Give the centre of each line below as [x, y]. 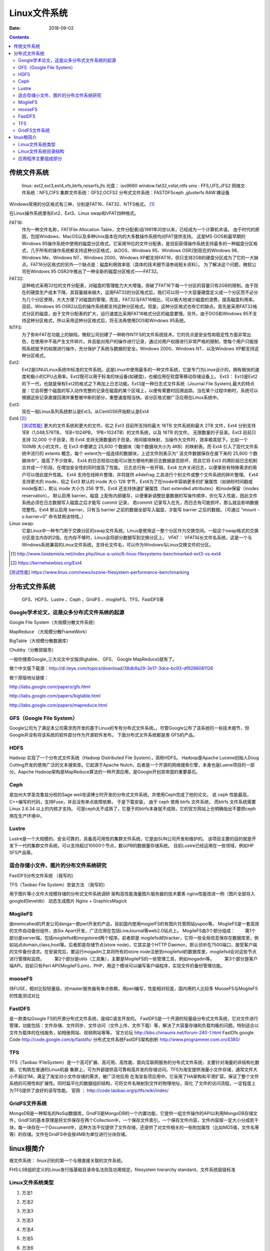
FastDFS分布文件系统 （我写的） [43, 875]
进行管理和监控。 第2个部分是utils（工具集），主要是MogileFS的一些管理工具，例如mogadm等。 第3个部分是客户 [133, 959]
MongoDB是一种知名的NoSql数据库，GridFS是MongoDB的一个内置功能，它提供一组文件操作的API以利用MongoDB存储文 [133, 1113]
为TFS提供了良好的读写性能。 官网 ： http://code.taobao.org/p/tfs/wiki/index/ [89, 1090]
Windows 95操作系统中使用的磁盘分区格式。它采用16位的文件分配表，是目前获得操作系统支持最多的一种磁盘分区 [137, 243]
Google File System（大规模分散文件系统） [53, 622]
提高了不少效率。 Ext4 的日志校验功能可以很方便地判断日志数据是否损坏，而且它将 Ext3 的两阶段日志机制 [149, 460]
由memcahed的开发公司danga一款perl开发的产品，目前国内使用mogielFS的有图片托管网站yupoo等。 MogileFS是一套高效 [134, 924]
